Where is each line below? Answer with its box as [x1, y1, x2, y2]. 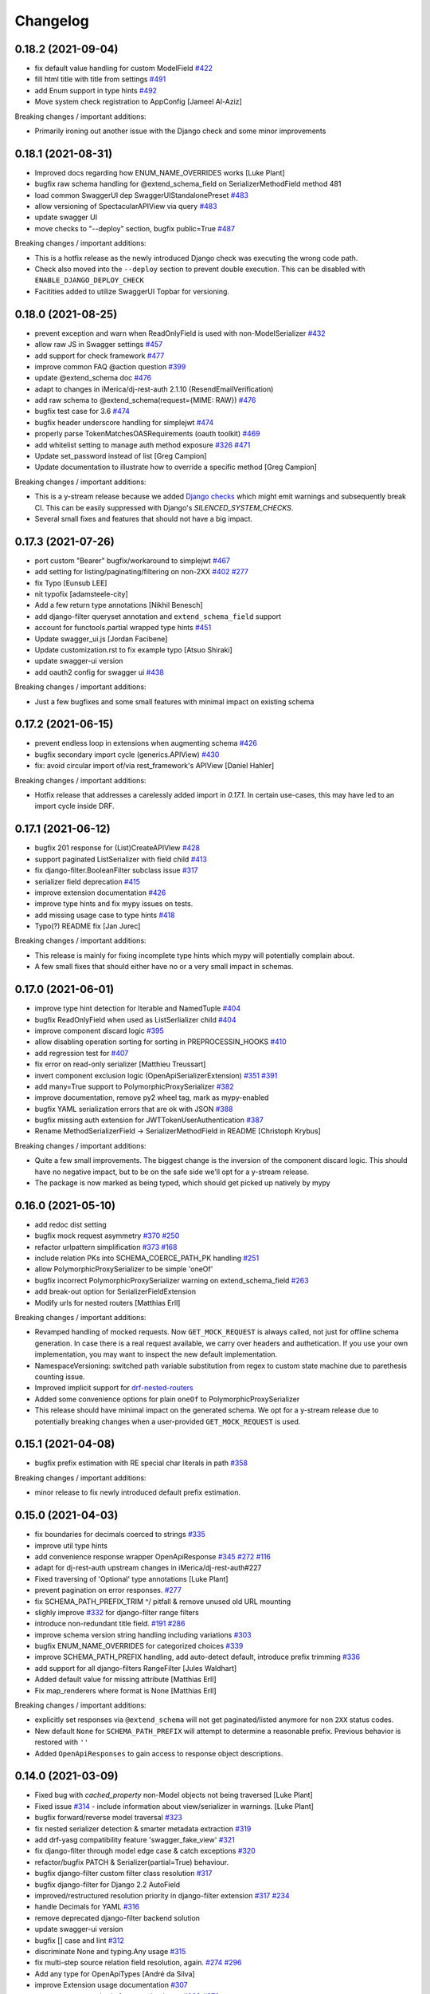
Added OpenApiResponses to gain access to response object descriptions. [34, 1748, 283, 1758]
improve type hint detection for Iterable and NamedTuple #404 [34, 1003, 241, 1013]
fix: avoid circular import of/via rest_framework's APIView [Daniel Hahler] [34, 761, 275, 770]
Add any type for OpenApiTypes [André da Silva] [34, 1968, 195, 1978]
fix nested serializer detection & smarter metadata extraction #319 [34, 1823, 252, 1834]
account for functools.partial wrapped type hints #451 [34, 623, 212, 632]
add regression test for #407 [34, 1048, 129, 1058]
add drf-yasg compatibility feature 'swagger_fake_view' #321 [34, 1835, 235, 1845]
